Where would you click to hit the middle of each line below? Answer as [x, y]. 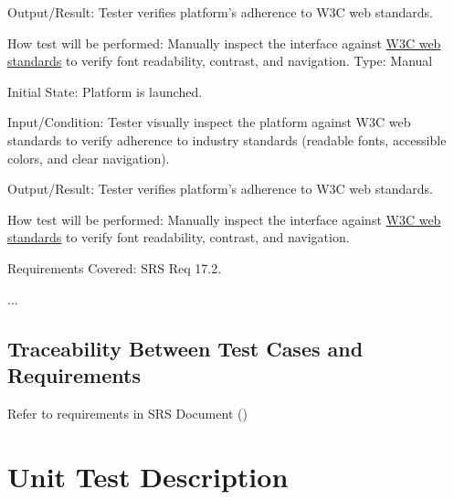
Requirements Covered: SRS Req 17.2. [115, 267]
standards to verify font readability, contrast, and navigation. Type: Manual [220, 61]
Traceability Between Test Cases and [185, 348]
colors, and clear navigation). [89, 158]
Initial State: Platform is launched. [105, 91]
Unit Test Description [148, 476]
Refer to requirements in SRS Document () [127, 413]
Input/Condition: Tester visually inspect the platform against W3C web [209, 122]
